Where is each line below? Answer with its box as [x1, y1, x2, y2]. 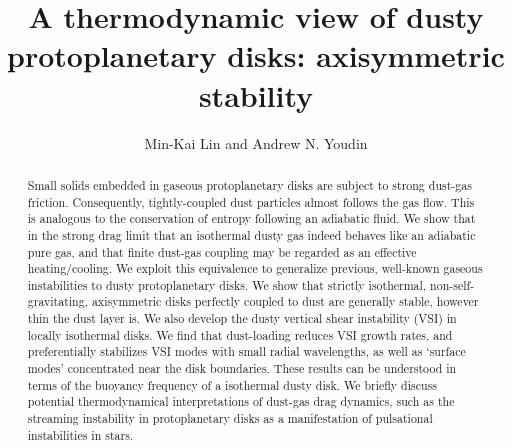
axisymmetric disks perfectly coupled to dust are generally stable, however [91, 293, 479, 310]
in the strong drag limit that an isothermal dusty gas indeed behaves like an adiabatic [27, 226, 476, 243]
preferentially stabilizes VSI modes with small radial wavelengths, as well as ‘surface [27, 343, 466, 360]
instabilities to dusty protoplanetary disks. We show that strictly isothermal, [27, 276, 427, 293]
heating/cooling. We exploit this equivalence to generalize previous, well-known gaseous [27, 260, 483, 277]
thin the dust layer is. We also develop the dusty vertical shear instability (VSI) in [27, 310, 457, 327]
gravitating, [27, 293, 88, 310]
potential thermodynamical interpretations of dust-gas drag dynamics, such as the [27, 393, 455, 410]
